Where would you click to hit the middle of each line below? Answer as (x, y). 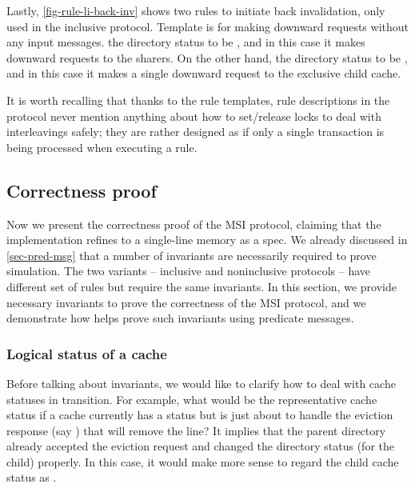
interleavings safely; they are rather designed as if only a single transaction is (196, 132)
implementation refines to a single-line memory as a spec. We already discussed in (207, 240)
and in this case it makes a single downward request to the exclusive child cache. (204, 73)
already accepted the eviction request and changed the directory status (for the (200, 446)
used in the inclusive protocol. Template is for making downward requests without (207, 26)
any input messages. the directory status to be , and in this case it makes (186, 42)
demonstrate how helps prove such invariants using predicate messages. (180, 318)
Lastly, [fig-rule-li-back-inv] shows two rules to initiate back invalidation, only (196, 10)
